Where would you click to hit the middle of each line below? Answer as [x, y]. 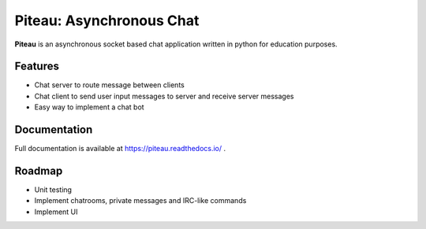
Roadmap [39, 170]
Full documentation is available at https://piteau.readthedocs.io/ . [120, 149]
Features [37, 66]
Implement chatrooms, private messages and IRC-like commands [140, 201]
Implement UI [56, 212]
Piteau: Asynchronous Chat [107, 20]
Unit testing [53, 190]
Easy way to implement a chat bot [90, 107]
